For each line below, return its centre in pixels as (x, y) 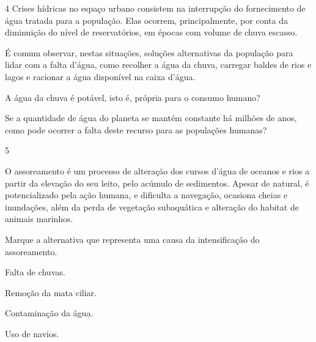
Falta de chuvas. (35, 272)
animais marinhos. (39, 219)
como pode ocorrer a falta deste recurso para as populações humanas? (136, 129)
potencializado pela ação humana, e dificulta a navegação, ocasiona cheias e (146, 195)
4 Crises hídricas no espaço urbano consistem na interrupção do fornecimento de (155, 8)
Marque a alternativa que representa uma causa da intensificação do (132, 239)
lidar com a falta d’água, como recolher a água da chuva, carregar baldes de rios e (158, 65)
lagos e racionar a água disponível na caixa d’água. (100, 76)
